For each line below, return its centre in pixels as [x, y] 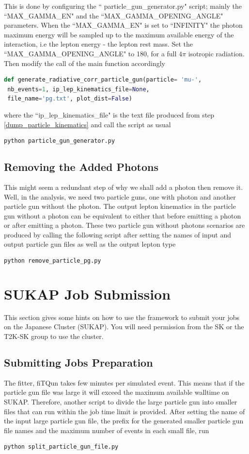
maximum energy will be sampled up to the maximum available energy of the [119, 34]
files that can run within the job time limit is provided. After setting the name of [124, 411]
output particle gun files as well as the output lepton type [90, 244]
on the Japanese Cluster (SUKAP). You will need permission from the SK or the [124, 327]
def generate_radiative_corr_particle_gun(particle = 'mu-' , [103, 80]
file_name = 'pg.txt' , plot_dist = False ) [70, 99]
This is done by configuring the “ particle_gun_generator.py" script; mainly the [123, 6]
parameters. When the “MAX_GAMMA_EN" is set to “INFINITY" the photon [123, 25]
